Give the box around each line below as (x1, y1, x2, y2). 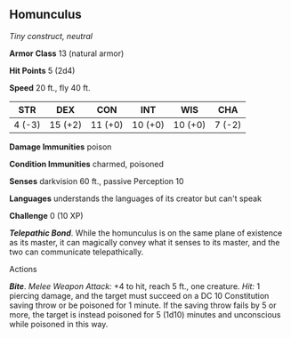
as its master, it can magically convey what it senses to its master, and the (9, 237, 280, 247)
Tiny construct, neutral (9, 30, 93, 41)
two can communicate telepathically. (9, 246, 144, 257)
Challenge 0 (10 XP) (9, 210, 84, 221)
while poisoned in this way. (9, 318, 109, 329)
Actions (9, 263, 37, 274)
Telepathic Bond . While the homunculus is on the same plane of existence (9, 227, 283, 238)
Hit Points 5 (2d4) (9, 65, 76, 76)
